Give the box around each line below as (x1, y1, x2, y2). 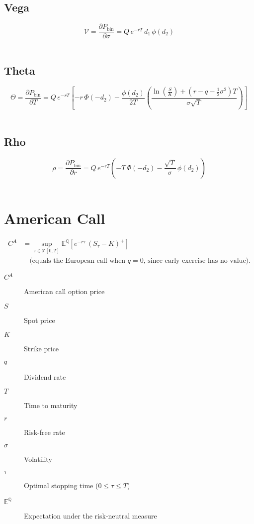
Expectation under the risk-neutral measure (24, 511, 157, 521)
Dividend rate (24, 371, 66, 382)
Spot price (24, 314, 55, 325)
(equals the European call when (29, 257, 126, 264)
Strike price (24, 343, 59, 354)
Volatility (24, 453, 52, 464)
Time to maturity (24, 400, 78, 411)
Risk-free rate (24, 427, 65, 437)
